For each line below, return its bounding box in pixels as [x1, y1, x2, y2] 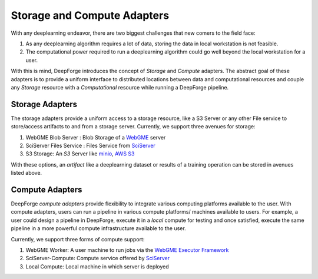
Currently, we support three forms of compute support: [11, 235, 145, 243]
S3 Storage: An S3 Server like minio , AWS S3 [25, 150, 135, 157]
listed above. [11, 170, 42, 177]
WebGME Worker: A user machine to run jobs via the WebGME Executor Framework [25, 247, 229, 253]
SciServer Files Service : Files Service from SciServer [25, 142, 155, 149]
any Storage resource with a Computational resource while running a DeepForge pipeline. [11, 84, 229, 91]
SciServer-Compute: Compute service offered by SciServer [25, 255, 170, 262]
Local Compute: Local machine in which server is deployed [25, 263, 169, 270]
